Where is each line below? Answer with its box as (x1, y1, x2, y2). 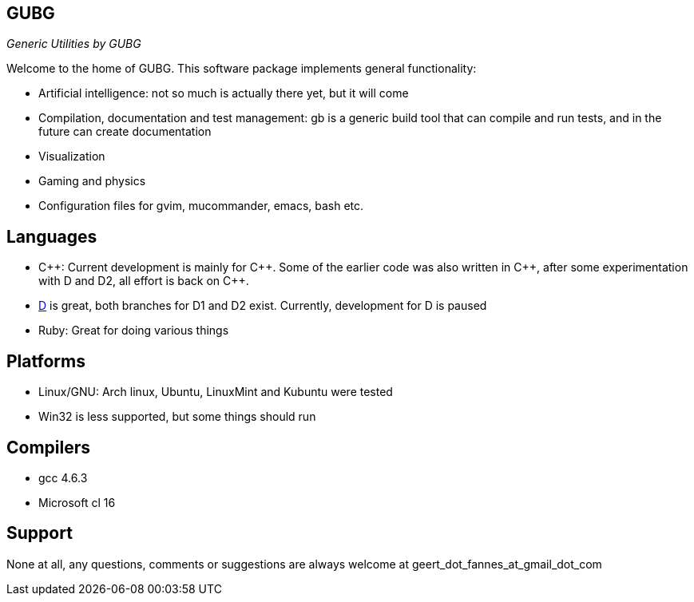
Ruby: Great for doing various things (38, 323, 229, 338)
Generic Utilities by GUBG (6, 37, 141, 51)
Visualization (38, 149, 105, 164)
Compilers (6, 437, 91, 457)
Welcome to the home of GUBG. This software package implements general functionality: (6, 61, 477, 76)
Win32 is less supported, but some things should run (38, 410, 316, 424)
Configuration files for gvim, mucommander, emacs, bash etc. (38, 199, 364, 213)
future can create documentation (38, 125, 212, 139)
